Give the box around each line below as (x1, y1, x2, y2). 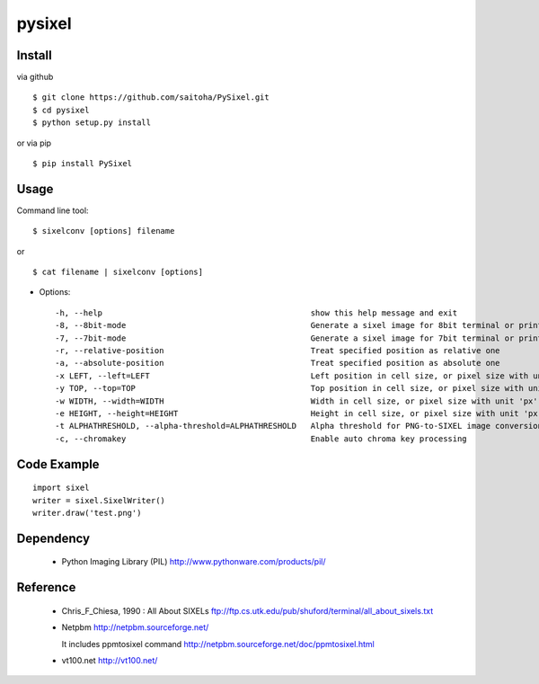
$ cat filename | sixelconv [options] (32, 267, 204, 278)
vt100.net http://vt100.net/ (61, 654, 158, 665)
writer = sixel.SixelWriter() (32, 495, 166, 505)
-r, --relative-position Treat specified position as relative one (55, 346, 500, 356)
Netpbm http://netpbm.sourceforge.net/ (61, 622, 209, 633)
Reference (16, 580, 76, 595)
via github (16, 72, 54, 83)
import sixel (32, 483, 90, 493)
